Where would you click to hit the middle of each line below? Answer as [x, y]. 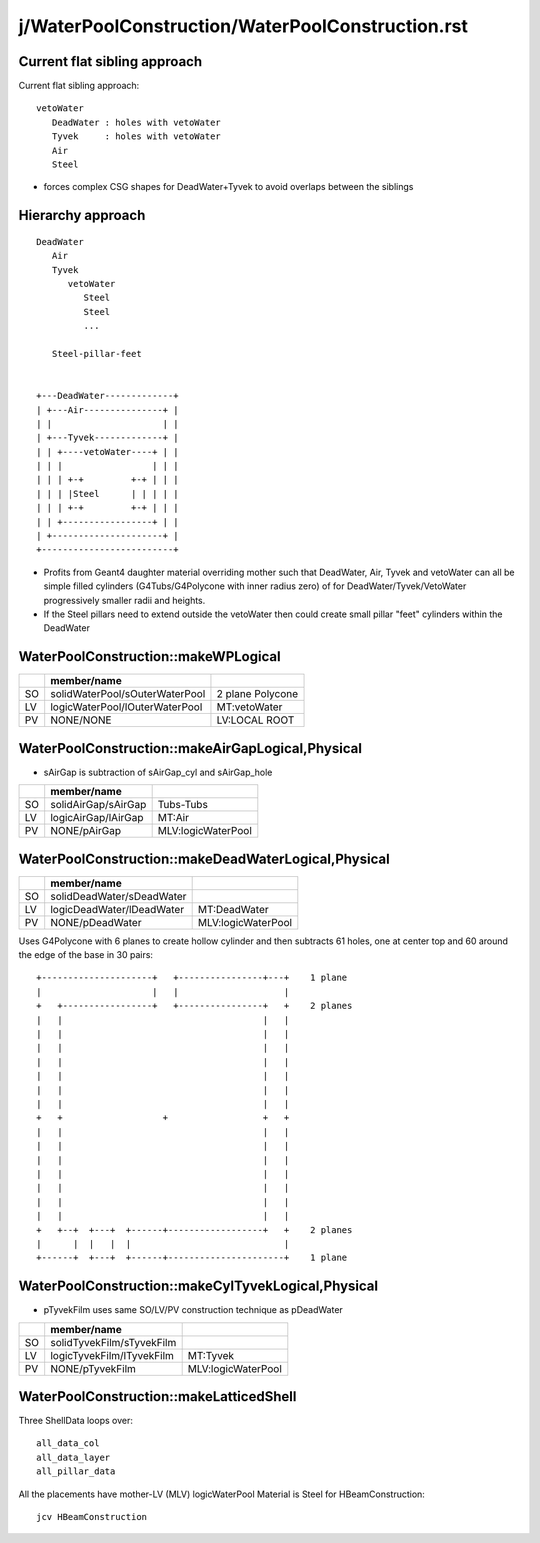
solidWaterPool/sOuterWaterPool [128, 694]
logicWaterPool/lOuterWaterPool [126, 707]
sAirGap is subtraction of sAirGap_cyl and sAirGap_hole [158, 772]
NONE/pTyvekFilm [93, 1368]
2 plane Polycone [257, 694]
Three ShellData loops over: [76, 1421]
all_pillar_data [76, 1471]
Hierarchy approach [82, 215]
